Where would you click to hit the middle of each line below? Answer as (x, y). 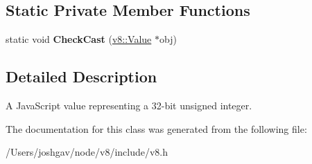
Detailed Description (81, 76)
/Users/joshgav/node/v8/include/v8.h (87, 152)
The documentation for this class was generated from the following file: (156, 128)
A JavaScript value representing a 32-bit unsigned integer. (129, 105)
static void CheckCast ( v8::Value (79, 39)
